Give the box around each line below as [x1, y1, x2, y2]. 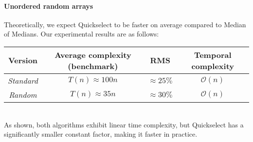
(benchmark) [68, 60, 118, 71]
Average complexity [54, 49, 131, 60]
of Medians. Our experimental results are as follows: [4, 29, 159, 39]
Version [8, 54, 38, 66]
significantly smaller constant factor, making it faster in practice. [4, 129, 198, 139]
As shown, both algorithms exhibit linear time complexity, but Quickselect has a [4, 119, 244, 129]
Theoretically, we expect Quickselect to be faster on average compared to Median [4, 19, 246, 29]
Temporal [194, 49, 232, 60]
